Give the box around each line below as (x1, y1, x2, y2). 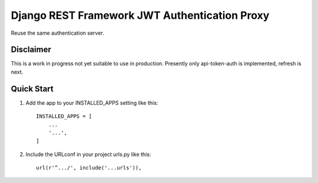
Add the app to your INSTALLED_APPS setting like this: (25, 99, 158, 106)
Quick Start (11, 84, 54, 94)
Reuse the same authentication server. (11, 29, 104, 36)
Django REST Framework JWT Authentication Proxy (11, 9, 270, 22)
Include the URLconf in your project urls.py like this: (25, 151, 151, 158)
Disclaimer (11, 45, 51, 55)
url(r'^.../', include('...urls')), (36, 165, 142, 171)
